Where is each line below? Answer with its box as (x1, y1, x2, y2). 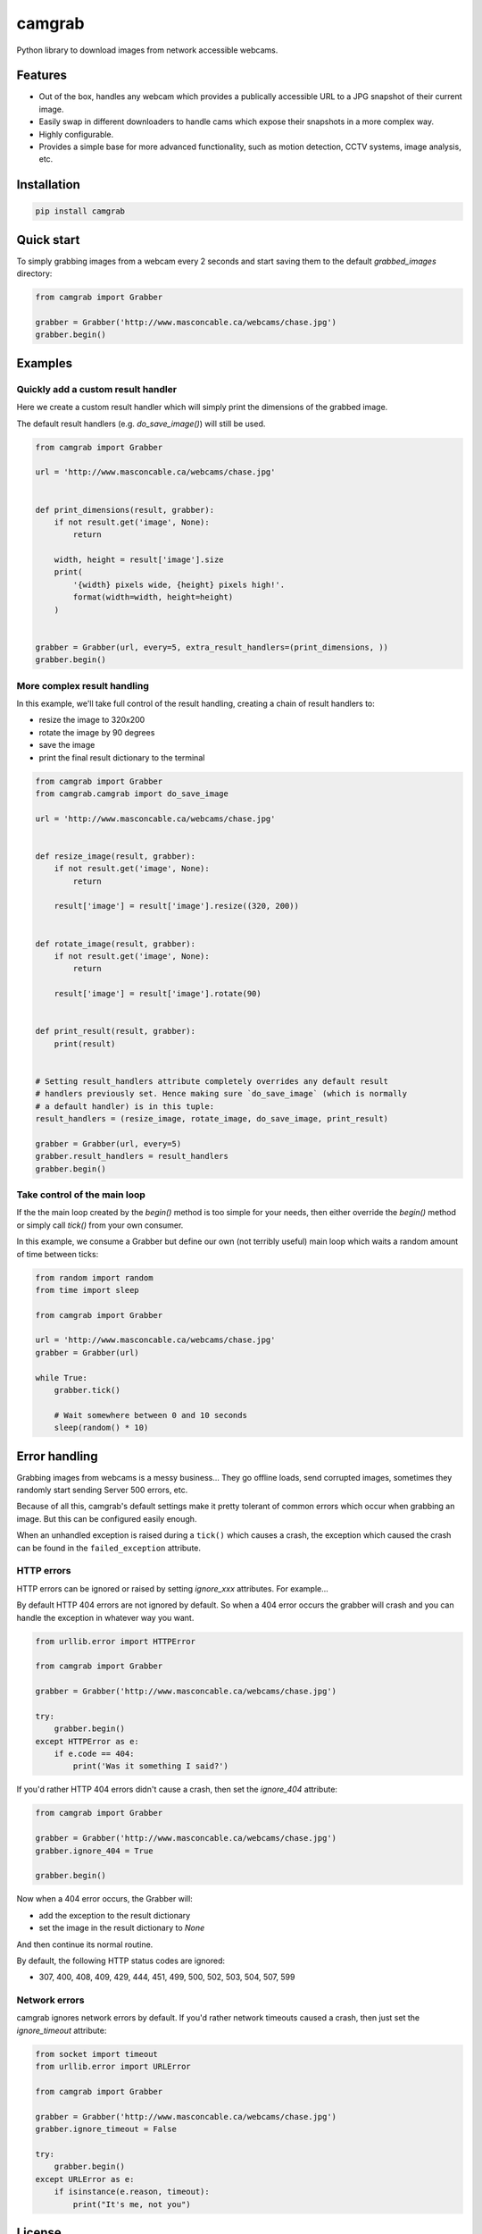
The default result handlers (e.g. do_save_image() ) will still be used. (16, 418, 266, 429)
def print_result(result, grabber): (35, 1026, 196, 1037)
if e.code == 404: (54, 1749, 135, 1759)
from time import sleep (35, 1285, 140, 1295)
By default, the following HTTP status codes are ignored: (16, 1955, 225, 1966)
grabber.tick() (54, 1385, 120, 1396)
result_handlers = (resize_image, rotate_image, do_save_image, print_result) (35, 1113, 388, 1124)
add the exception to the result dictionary (38, 1910, 191, 1920)
